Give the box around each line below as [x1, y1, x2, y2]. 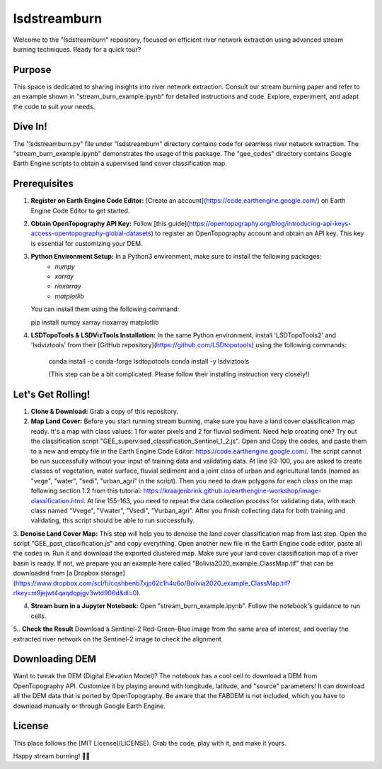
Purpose [13, 64, 52, 76]
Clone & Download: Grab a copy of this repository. [30, 407, 179, 415]
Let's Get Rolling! [13, 388, 91, 400]
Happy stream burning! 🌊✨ [13, 751, 91, 760]
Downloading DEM [13, 653, 97, 666]
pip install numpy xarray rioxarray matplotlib [30, 318, 159, 326]
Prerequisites [13, 178, 74, 190]
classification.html [30, 496, 84, 505]
